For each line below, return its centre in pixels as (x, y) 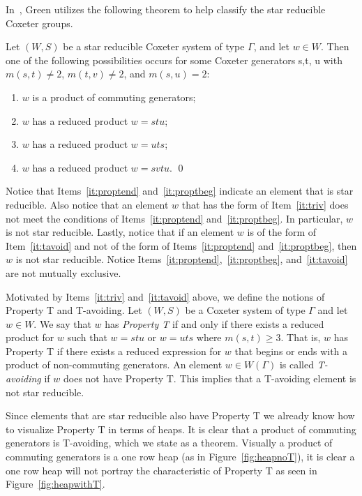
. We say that (62, 323)
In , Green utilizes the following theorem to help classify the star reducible (166, 9)
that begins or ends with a (291, 351)
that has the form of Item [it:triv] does (265, 204)
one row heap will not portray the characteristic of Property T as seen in (161, 470)
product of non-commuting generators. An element (114, 365)
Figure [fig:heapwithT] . (55, 484)
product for (30, 337)
